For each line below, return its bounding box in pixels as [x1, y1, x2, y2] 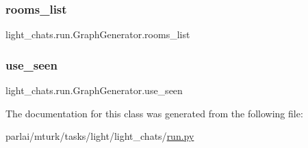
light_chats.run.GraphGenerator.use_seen [5, 83, 183, 98]
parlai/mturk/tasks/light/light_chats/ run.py [5, 129, 194, 143]
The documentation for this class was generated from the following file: [5, 106, 303, 120]
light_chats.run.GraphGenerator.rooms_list [5, 27, 190, 42]
